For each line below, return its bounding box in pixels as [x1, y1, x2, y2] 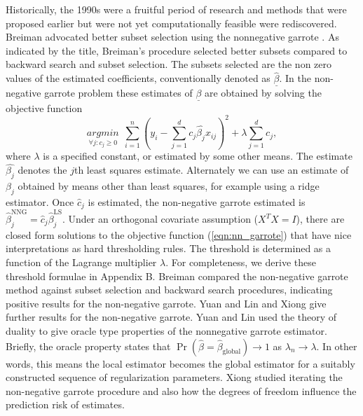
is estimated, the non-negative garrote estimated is [88, 194, 306, 209]
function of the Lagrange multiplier [6, 255, 157, 269]
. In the [279, 71, 311, 85]
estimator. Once [6, 194, 74, 209]
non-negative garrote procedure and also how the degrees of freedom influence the [6, 383, 357, 398]
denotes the [18, 162, 67, 177]
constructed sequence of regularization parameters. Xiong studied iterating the [6, 370, 343, 384]
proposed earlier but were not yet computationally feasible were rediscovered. [6, 15, 337, 30]
